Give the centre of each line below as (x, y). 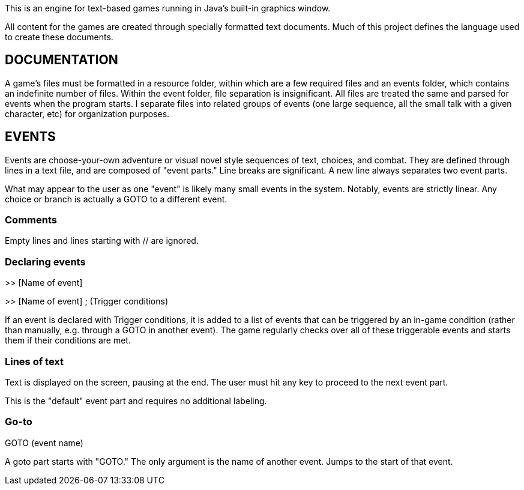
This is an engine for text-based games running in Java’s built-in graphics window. (168, 8)
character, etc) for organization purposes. (87, 113)
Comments (31, 220)
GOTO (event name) (44, 443)
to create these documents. (59, 37)
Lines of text (35, 361)
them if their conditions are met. (68, 340)
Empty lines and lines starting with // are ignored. (102, 241)
